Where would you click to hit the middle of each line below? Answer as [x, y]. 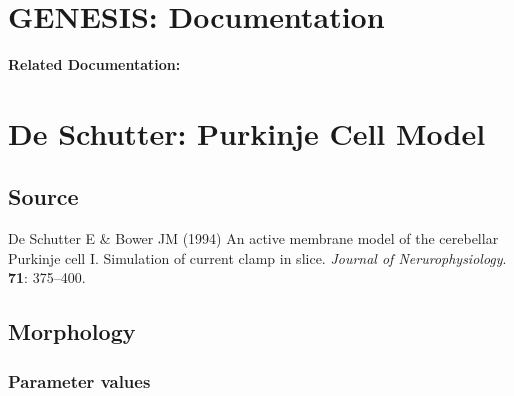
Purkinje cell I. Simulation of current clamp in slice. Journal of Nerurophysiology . [257, 257]
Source [43, 196]
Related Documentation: [94, 64]
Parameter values [79, 380]
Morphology [72, 331]
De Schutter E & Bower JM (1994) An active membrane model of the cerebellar [253, 238]
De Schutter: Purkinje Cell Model [247, 132]
